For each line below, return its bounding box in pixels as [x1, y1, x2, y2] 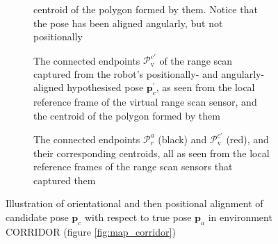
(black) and [158, 131, 207, 146]
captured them [33, 172, 96, 187]
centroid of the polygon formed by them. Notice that [33, 2, 258, 16]
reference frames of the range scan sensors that [33, 159, 233, 174]
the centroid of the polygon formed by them [33, 108, 220, 122]
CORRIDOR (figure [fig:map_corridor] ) [6, 224, 176, 238]
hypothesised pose [67, 80, 144, 95]
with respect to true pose [85, 209, 192, 224]
